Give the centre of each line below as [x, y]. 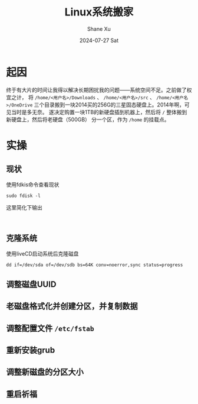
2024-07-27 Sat [99, 40]
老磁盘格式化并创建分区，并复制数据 [72, 306]
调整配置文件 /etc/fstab [50, 328]
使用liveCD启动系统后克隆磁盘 [42, 253]
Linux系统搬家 [99, 12]
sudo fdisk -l [24, 196]
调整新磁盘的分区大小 [45, 372]
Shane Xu [99, 29]
